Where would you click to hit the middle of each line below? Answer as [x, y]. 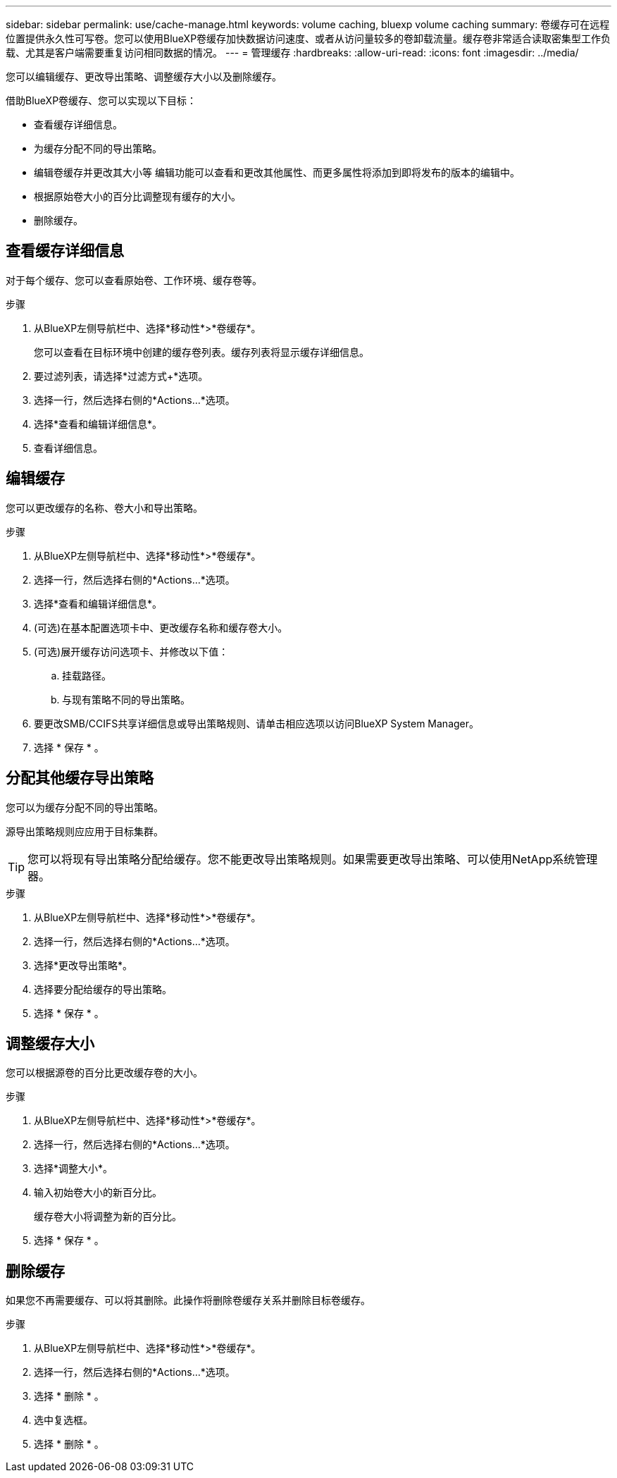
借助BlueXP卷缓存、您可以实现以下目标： [101, 100]
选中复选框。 [63, 1420]
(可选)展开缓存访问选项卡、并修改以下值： [131, 651]
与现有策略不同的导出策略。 [126, 699]
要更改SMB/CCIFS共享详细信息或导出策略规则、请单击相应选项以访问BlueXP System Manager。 [257, 723]
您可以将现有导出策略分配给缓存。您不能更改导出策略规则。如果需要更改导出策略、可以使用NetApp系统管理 [313, 859]
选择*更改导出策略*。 [83, 965]
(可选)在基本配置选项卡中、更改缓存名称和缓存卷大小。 [161, 627]
